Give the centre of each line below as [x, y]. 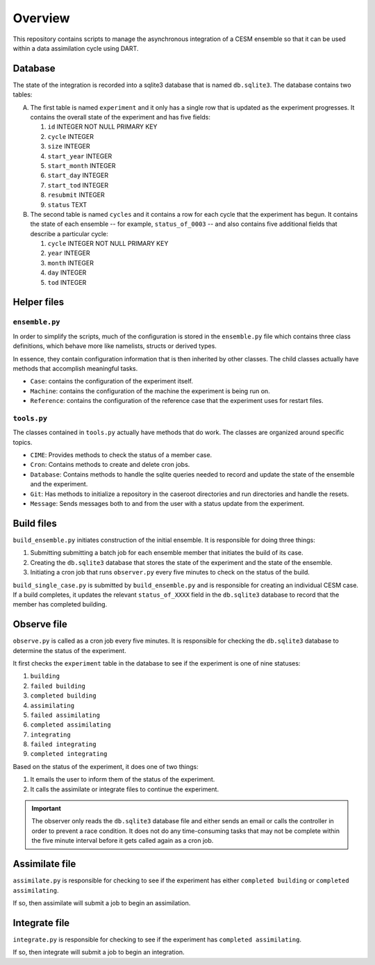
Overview [41, 18]
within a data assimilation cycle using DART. [76, 48]
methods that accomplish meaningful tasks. [75, 368]
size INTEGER [69, 147]
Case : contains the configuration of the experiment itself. [112, 381]
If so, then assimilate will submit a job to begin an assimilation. [102, 902]
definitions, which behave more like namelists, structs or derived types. [115, 346]
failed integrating [63, 744]
